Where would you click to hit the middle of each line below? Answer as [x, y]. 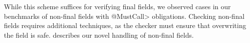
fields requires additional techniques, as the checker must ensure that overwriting [125, 25]
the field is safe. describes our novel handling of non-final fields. [99, 35]
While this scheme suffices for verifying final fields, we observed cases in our [117, 6]
